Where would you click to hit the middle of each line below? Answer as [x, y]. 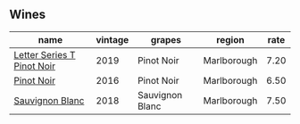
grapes [166, 39]
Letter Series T [45, 54]
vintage [112, 39]
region [230, 39]
